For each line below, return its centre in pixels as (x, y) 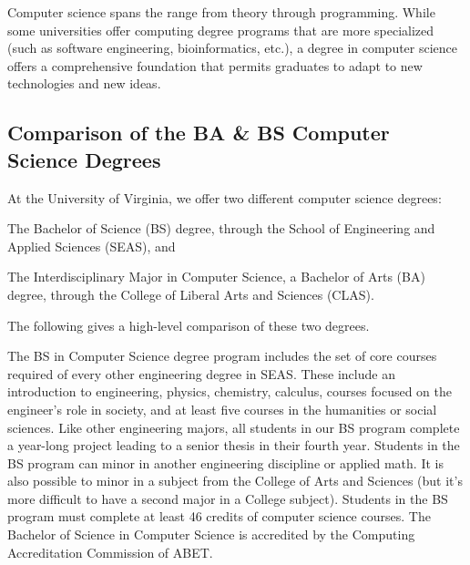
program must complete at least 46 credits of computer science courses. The (219, 516)
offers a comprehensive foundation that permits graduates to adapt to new (215, 65)
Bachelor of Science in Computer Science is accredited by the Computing (211, 534)
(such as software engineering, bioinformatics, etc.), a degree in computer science (233, 48)
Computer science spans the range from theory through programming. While (221, 12)
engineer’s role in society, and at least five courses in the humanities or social (222, 409)
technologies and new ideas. (84, 83)
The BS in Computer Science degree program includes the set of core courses (222, 356)
